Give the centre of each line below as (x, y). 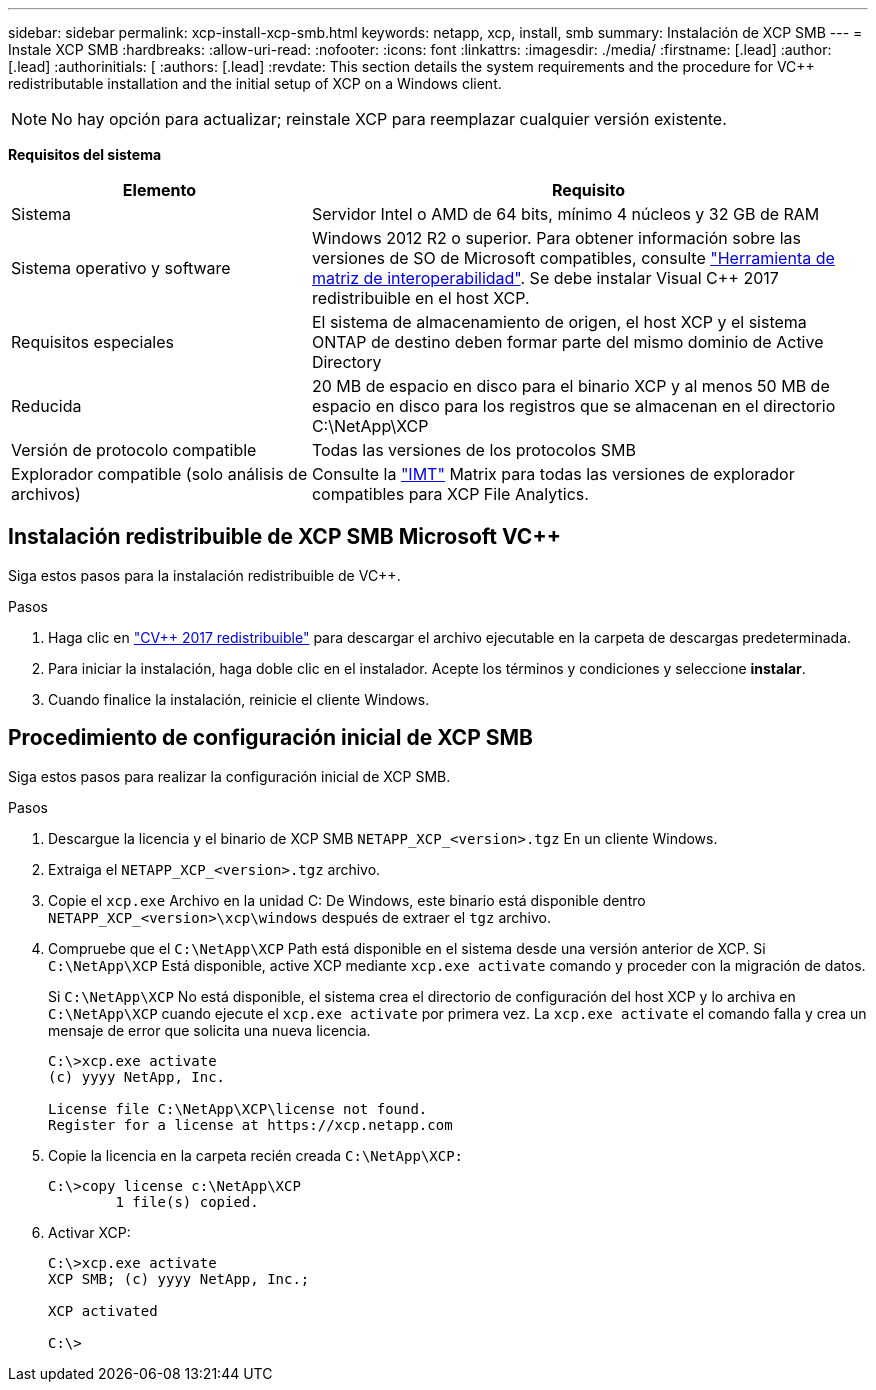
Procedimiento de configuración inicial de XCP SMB (270, 738)
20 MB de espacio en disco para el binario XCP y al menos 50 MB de (570, 386)
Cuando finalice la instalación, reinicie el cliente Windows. (239, 699)
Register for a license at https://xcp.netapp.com (250, 1124)
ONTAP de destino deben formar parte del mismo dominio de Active (567, 342)
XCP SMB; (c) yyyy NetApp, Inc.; (179, 1278)
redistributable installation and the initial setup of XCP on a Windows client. (255, 83)
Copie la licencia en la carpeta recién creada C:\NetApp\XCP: (256, 1155)
